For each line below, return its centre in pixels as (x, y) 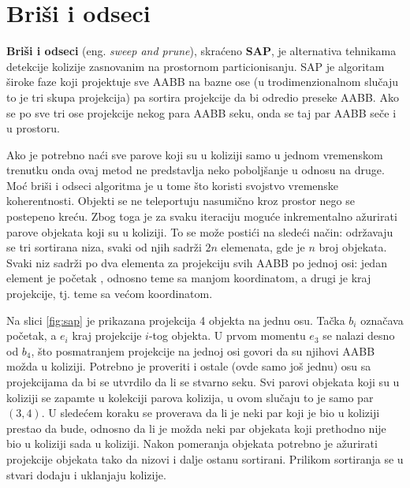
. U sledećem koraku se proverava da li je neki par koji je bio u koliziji (211, 413)
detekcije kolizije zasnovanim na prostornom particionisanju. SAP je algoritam (196, 66)
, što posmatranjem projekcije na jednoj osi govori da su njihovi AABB (203, 350)
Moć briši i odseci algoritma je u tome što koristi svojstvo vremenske (173, 185)
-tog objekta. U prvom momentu (227, 335)
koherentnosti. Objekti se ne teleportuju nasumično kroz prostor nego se (181, 201)
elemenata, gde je (263, 247)
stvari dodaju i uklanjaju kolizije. (86, 474)
